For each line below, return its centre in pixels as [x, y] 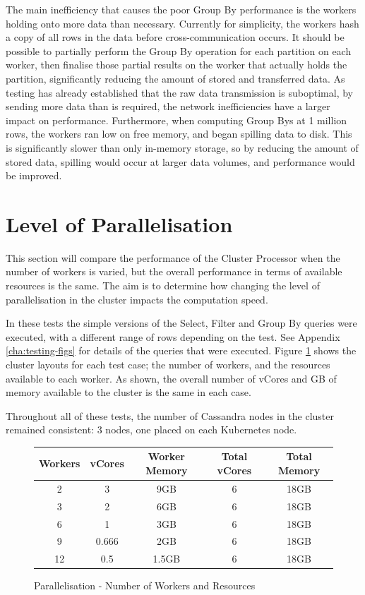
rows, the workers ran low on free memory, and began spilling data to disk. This [179, 134]
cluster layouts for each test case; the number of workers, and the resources [168, 364]
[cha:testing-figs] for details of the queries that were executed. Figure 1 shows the [181, 350]
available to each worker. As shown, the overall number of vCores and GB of [171, 378]
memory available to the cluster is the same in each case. [128, 392]
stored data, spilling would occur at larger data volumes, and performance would [180, 161]
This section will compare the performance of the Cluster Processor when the [173, 257]
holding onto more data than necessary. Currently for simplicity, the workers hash [182, 23]
